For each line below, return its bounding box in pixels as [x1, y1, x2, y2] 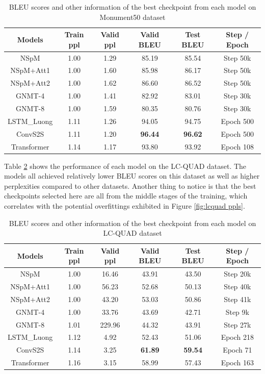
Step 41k [224, 293, 251, 304]
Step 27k [224, 319, 251, 330]
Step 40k [224, 281, 251, 292]
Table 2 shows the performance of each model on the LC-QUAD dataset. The [4, 160, 247, 171]
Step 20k [224, 268, 251, 279]
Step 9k [225, 306, 249, 317]
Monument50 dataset [99, 11, 166, 22]
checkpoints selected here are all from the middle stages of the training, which [4, 190, 248, 201]
